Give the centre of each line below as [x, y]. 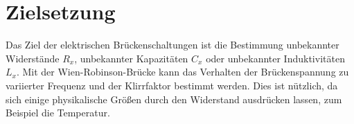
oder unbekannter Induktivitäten [275, 58]
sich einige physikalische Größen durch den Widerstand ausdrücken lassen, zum [174, 99]
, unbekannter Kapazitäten [131, 58]
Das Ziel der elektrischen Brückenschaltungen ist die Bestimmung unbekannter [172, 45]
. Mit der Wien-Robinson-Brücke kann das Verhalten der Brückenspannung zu [183, 72]
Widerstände [33, 58]
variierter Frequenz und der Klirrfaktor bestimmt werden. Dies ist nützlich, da [172, 85]
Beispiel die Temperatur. [58, 113]
